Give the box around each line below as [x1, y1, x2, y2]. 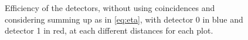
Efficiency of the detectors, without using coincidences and [5, 2, 215, 13]
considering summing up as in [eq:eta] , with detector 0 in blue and [5, 13, 243, 25]
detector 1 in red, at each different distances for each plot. [5, 24, 213, 37]
